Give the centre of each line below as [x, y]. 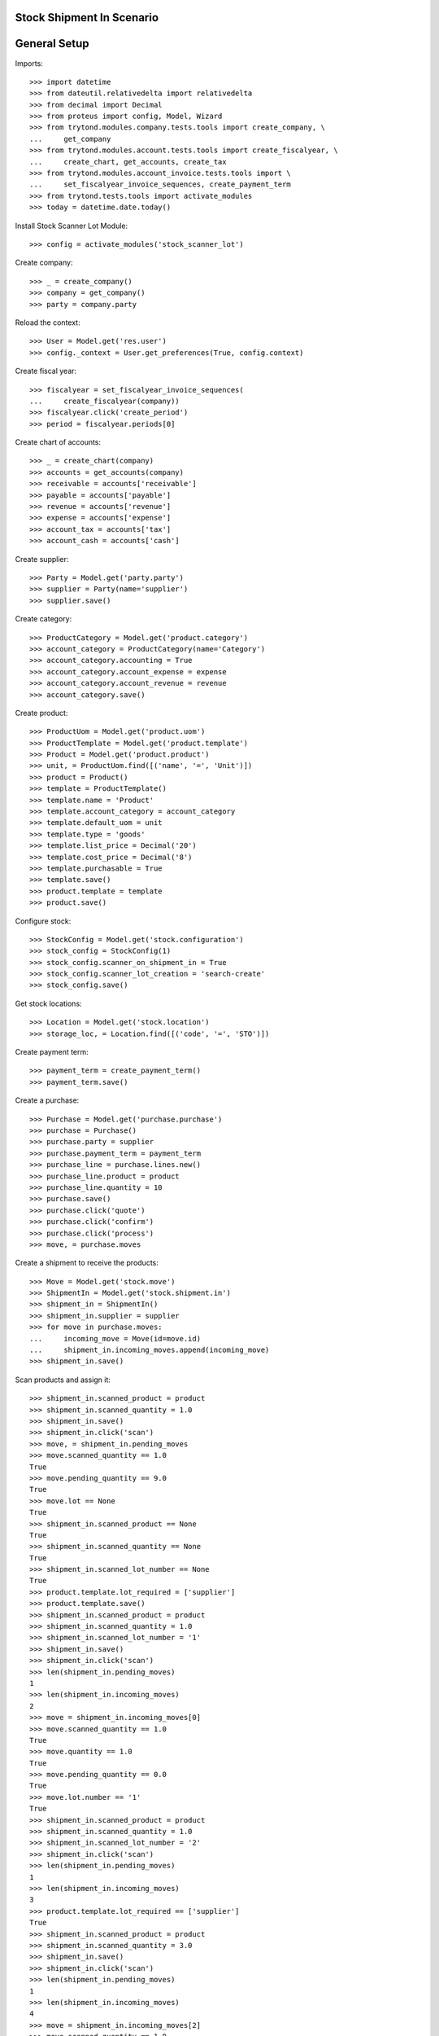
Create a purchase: [47, 1100]
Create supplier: [42, 559]
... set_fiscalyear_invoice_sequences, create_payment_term [161, 184]
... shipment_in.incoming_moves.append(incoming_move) [150, 1350]
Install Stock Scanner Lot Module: [72, 226]
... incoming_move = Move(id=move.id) [115, 1338]
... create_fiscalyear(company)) [105, 401]
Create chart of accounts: [58, 442]
